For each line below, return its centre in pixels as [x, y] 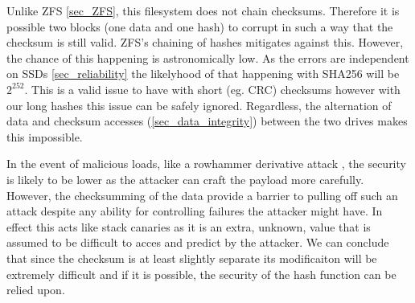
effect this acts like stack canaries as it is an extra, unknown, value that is [189, 226]
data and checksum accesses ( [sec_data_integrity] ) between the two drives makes [207, 121]
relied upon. [36, 290]
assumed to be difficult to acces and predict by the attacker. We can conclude [198, 242]
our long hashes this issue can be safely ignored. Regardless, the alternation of [199, 105]
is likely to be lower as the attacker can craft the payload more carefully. [185, 179]
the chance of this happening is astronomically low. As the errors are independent [208, 57]
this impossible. [45, 136]
